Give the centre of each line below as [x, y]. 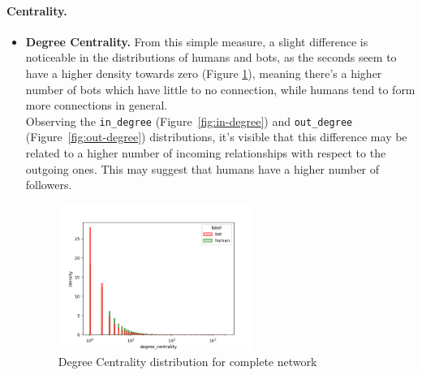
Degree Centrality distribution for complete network [187, 362]
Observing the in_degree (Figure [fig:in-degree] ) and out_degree [189, 121]
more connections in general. [97, 105]
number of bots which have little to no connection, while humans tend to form [220, 89]
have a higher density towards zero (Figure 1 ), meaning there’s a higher [204, 73]
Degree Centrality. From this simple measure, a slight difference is [197, 41]
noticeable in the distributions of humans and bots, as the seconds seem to [211, 57]
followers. [49, 185]
